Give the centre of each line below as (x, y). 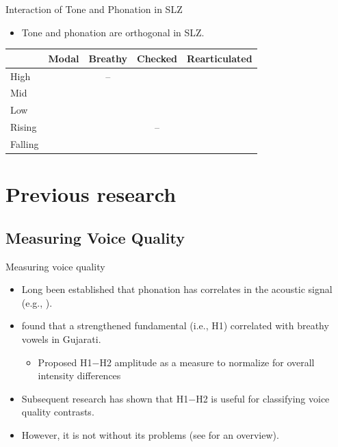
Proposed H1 (65, 362)
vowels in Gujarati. (61, 339)
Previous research (91, 194)
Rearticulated (220, 58)
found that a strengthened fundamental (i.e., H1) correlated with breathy (175, 325)
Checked (157, 58)
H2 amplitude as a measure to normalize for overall (207, 362)
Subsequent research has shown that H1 (105, 398)
